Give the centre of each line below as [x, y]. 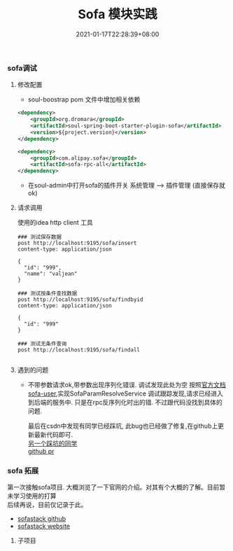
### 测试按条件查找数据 [47, 294]
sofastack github [42, 519]
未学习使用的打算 [32, 496]
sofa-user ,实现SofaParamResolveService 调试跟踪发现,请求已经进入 [126, 393]
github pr [41, 452]
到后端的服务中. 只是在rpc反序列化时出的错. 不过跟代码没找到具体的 [125, 403]
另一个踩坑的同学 [52, 444]
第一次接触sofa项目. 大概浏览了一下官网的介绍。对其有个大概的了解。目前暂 [116, 487]
